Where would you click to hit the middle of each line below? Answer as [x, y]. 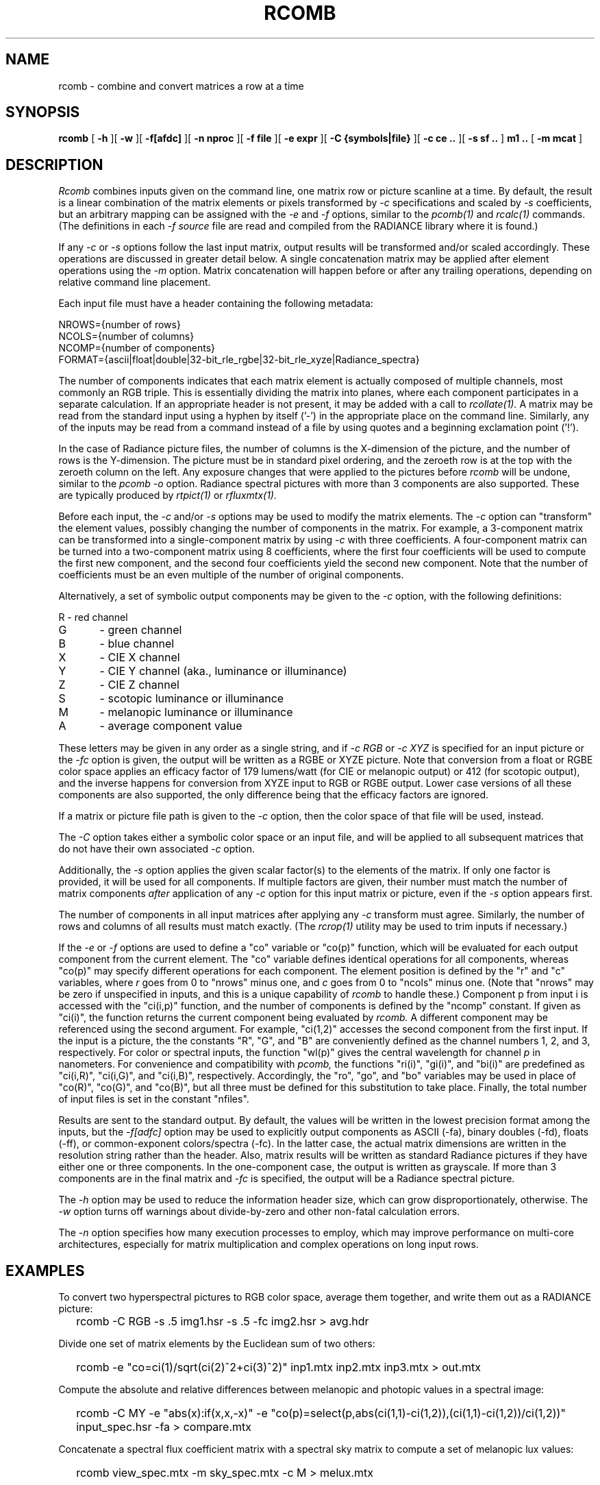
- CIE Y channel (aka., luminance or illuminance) [223, 671]
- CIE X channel [140, 658]
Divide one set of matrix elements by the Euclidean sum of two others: [217, 1344]
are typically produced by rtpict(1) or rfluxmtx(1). [167, 495]
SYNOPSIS [43, 112]
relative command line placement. [135, 282]
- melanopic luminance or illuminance [196, 712]
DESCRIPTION [54, 164]
